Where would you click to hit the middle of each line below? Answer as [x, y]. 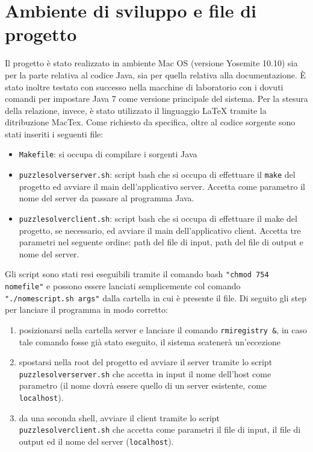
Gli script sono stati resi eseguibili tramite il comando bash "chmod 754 [137, 274]
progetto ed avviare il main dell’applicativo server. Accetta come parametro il [162, 186]
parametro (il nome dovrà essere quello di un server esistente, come [143, 385]
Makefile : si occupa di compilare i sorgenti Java [108, 154]
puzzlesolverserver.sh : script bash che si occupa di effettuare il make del [157, 174]
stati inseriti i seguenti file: [54, 133]
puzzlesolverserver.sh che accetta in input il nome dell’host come [145, 373]
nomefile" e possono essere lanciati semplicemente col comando [123, 286]
